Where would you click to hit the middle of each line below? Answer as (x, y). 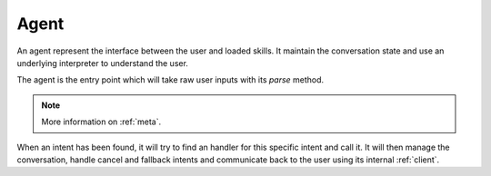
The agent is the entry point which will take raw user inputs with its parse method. (170, 80)
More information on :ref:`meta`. (101, 122)
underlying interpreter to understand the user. (102, 63)
